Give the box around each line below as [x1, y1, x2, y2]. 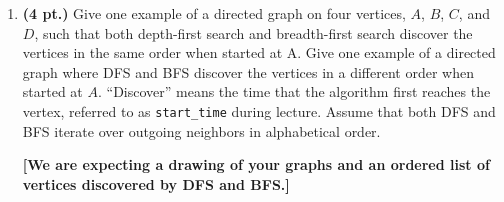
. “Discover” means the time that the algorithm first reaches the [97, 81, 491, 102]
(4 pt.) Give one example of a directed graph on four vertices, [22, 3, 406, 23]
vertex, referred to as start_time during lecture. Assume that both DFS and [22, 100, 496, 121]
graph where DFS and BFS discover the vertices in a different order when [22, 61, 474, 82]
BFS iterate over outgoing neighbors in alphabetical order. [22, 120, 381, 141]
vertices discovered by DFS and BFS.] [22, 173, 290, 194]
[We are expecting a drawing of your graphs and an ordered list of [22, 154, 490, 175]
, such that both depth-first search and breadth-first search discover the [34, 22, 473, 43]
